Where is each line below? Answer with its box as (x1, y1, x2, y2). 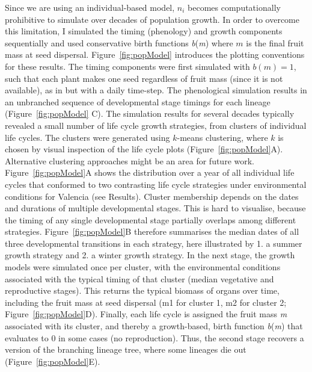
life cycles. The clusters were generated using (5, 131, 170, 143)
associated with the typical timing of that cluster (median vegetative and (5, 272, 274, 285)
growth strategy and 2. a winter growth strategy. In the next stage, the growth (5, 249, 295, 261)
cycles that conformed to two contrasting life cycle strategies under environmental (5, 178, 307, 190)
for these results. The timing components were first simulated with (5, 60, 250, 72)
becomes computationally (188, 1, 281, 13)
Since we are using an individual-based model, (5, 1, 175, 13)
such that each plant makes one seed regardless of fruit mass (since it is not (5, 72, 283, 84)
